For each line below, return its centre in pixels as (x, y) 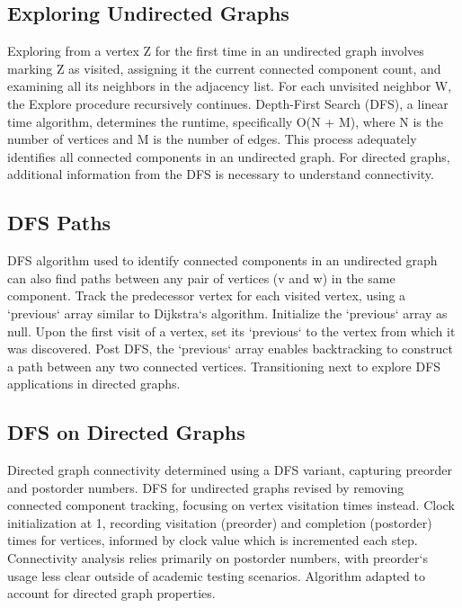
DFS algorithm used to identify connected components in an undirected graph (222, 260)
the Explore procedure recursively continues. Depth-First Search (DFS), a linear (228, 103)
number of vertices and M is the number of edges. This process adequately (212, 139)
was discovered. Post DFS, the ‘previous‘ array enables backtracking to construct (230, 349)
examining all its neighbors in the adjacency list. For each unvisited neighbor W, (230, 86)
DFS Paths (59, 223)
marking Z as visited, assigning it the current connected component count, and (224, 68)
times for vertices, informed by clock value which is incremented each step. (213, 540)
